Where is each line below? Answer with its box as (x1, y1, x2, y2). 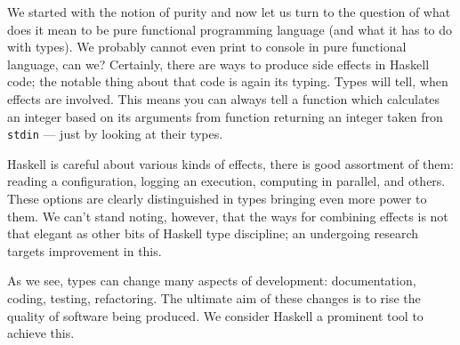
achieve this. (7, 324, 75, 342)
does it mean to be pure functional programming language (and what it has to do (7, 20, 453, 38)
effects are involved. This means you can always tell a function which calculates (7, 89, 440, 108)
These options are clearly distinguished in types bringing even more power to (7, 189, 427, 207)
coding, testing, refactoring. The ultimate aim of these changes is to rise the (7, 288, 421, 307)
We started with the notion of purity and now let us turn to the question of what (7, 3, 451, 20)
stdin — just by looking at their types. (7, 124, 223, 143)
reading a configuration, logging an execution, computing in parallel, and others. (7, 172, 446, 190)
